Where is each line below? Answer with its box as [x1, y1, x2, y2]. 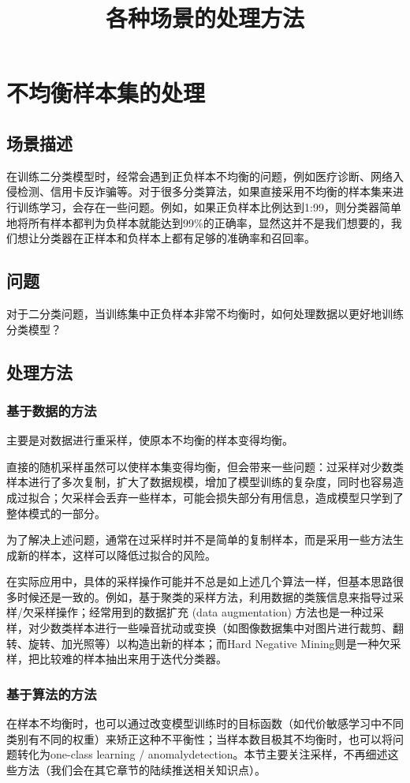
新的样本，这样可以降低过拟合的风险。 [17, 546, 216, 563]
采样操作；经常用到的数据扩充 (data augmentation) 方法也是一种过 [33, 604, 373, 620]
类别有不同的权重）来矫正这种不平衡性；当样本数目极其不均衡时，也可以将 [6, 730, 393, 747]
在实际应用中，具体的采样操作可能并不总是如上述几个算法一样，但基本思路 [6, 573, 393, 590]
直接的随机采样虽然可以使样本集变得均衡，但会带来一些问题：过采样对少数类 [6, 458, 404, 474]
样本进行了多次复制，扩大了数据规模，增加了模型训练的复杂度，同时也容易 [6, 474, 393, 490]
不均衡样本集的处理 [6, 77, 206, 109]
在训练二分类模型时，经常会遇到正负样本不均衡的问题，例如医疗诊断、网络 [6, 167, 393, 184]
